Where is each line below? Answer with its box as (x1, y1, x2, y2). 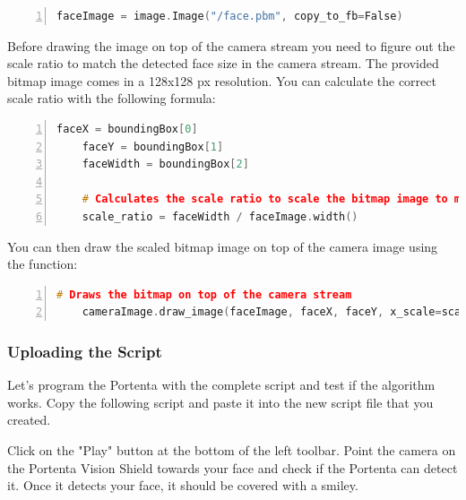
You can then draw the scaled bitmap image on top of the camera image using (7, 237, 438, 255)
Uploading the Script (7, 340, 162, 362)
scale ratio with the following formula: (7, 89, 216, 108)
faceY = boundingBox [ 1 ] (82, 140, 224, 153)
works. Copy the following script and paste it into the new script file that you (7, 392, 434, 411)
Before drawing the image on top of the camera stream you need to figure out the (7, 36, 455, 55)
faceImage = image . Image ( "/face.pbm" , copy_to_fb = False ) (56, 10, 403, 22)
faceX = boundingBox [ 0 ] (56, 122, 198, 135)
